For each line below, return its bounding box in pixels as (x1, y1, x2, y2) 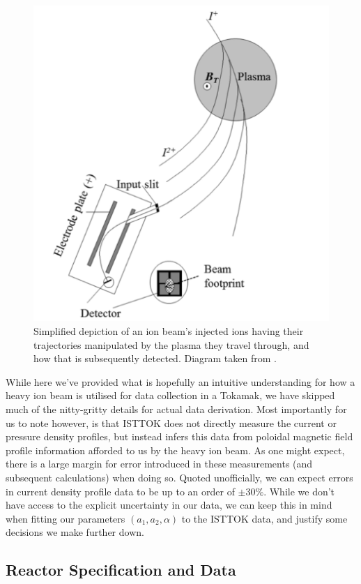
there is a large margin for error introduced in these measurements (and (6, 456, 313, 471)
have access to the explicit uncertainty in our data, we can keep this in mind (6, 497, 332, 512)
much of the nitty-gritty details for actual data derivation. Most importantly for (6, 402, 347, 417)
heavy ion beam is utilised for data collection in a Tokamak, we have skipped (6, 388, 335, 403)
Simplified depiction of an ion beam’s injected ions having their (33, 324, 304, 338)
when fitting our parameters (6, 511, 125, 525)
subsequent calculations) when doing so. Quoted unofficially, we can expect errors (6, 470, 353, 484)
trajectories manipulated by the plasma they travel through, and (33, 337, 309, 352)
